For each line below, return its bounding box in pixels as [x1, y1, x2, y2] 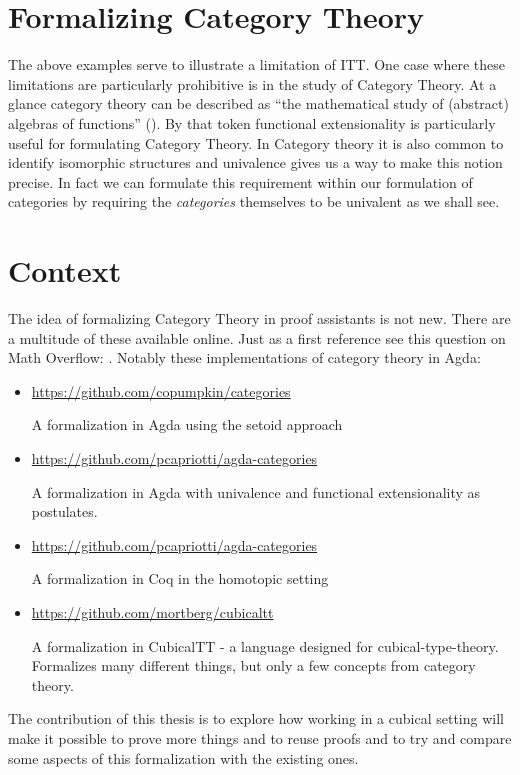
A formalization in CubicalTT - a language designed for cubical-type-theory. [31, 635, 499, 656]
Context [8, 250, 122, 291]
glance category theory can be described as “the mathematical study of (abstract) [8, 93, 509, 114]
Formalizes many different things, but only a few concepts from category [31, 655, 476, 676]
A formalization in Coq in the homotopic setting [31, 568, 329, 589]
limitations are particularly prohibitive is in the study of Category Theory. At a [8, 73, 497, 94]
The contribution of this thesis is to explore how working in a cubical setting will [8, 708, 504, 729]
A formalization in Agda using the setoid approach [31, 414, 343, 435]
